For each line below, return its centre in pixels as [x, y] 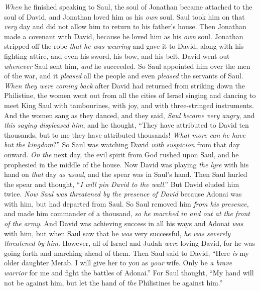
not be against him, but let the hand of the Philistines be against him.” [113, 282]
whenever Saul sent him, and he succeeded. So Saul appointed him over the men [127, 66]
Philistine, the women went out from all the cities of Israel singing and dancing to [130, 95]
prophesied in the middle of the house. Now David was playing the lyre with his [126, 164]
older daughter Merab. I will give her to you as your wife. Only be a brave [118, 263]
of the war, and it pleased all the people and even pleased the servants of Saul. [124, 76]
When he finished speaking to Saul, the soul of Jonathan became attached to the [128, 7]
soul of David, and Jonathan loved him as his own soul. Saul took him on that [124, 16]
